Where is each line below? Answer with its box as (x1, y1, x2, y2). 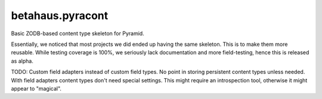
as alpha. (11, 57, 34, 64)
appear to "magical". (11, 85, 62, 92)
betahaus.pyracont (11, 9, 109, 22)
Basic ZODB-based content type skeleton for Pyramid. (11, 30, 144, 37)
